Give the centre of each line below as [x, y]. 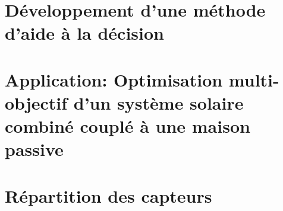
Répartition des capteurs [109, 195]
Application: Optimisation [114, 79]
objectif [36, 102]
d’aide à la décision [84, 33]
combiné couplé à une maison [128, 126]
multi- [254, 79]
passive [34, 149]
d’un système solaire [158, 102]
